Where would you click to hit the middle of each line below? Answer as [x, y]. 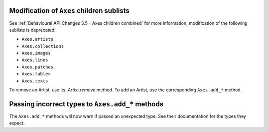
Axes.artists [38, 39]
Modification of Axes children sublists [69, 11]
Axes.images [36, 53]
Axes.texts [35, 81]
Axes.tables [36, 74]
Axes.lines [35, 60]
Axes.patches [38, 67]
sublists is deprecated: [32, 30]
